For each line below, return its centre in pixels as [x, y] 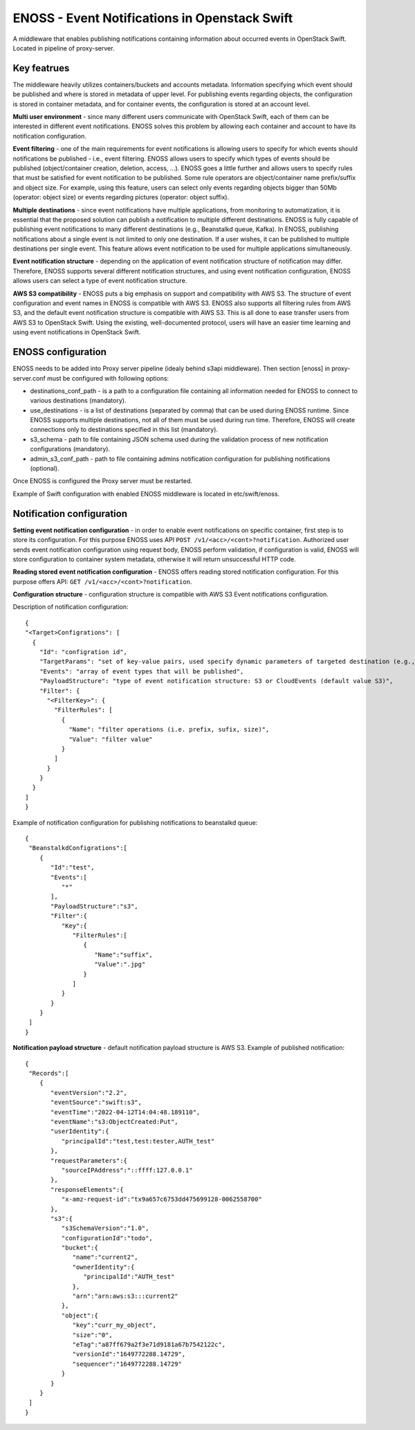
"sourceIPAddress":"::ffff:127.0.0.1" [127, 1170]
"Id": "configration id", [83, 652]
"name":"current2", [105, 1257]
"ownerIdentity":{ [103, 1267]
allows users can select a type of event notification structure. [100, 281]
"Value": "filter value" [111, 739]
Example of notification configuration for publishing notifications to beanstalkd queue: [135, 822]
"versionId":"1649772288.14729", [129, 1354]
